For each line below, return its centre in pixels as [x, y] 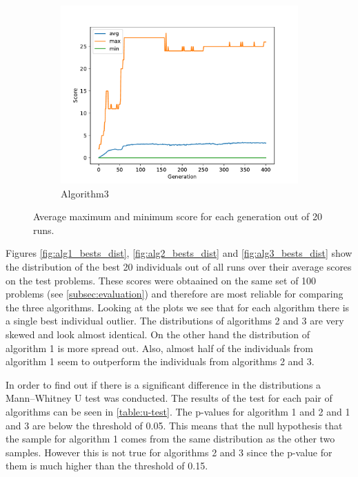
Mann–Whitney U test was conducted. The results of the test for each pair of [169, 398]
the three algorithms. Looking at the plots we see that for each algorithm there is [178, 307]
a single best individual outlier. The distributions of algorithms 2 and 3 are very [175, 321]
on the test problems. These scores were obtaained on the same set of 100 [161, 280]
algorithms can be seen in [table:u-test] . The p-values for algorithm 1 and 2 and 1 [178, 411]
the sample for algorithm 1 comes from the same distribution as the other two [170, 439]
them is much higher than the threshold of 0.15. [107, 466]
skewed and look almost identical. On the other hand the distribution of [158, 334]
